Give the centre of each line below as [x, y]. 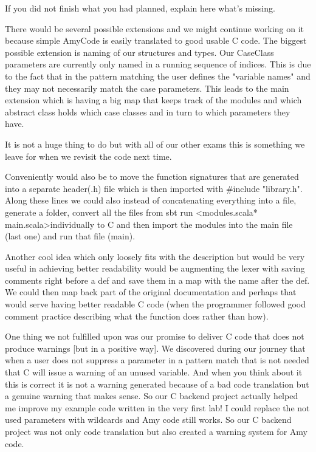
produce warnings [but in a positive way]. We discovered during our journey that [155, 348]
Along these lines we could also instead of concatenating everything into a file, [151, 200]
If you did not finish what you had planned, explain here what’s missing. [140, 8]
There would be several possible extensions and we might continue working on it [155, 28]
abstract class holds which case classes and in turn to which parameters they [148, 111]
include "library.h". [268, 188]
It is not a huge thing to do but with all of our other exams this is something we [155, 144]
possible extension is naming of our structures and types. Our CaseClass [139, 52]
